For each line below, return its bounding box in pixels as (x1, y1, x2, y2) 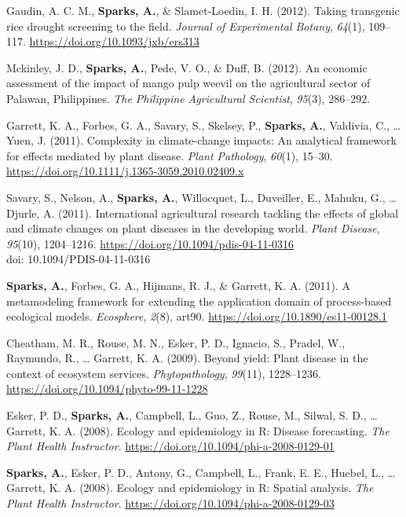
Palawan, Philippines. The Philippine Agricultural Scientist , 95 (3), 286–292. (6, 90, 371, 106)
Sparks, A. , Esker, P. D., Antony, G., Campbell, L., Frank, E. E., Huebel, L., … (6, 464, 396, 480)
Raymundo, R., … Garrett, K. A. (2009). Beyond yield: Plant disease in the (6, 350, 368, 366)
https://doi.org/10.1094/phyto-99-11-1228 (6, 380, 208, 397)
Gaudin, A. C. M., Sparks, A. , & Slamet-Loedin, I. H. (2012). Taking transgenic (6, 2, 400, 18)
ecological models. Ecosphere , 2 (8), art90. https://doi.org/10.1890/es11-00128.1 (6, 308, 387, 324)
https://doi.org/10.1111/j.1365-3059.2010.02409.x (6, 163, 244, 179)
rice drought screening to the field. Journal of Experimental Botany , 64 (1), (6, 17, 365, 34)
